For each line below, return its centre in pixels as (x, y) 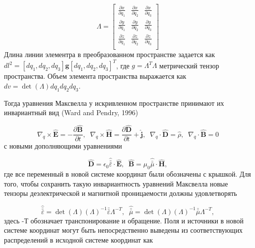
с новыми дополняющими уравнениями (63, 146)
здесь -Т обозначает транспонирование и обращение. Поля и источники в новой (124, 220)
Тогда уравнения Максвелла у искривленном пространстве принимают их (114, 103)
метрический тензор (189, 65)
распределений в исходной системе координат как (79, 239)
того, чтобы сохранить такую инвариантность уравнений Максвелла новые (116, 183)
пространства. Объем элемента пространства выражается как (95, 76)
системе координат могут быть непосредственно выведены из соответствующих (123, 230)
